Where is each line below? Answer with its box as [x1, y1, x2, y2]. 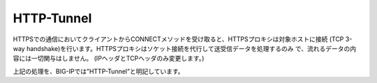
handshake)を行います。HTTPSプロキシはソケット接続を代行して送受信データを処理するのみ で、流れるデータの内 [26, 44, 357, 52]
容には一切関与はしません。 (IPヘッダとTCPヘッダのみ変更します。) [13, 54, 205, 63]
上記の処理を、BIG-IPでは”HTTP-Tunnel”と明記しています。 [13, 67, 184, 75]
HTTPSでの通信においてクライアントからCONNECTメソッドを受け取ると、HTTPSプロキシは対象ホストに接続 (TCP [13, 35, 344, 43]
